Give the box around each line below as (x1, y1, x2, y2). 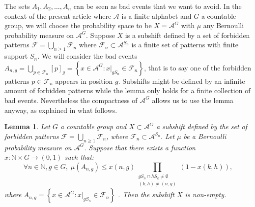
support (4, 51, 28, 61)
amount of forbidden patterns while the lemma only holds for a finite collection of (4, 85, 251, 96)
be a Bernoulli (183, 131, 227, 141)
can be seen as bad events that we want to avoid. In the (73, 1, 242, 11)
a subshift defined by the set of (156, 121, 248, 132)
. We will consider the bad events (37, 51, 137, 61)
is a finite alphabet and (121, 10, 192, 21)
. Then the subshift (118, 189, 174, 200)
